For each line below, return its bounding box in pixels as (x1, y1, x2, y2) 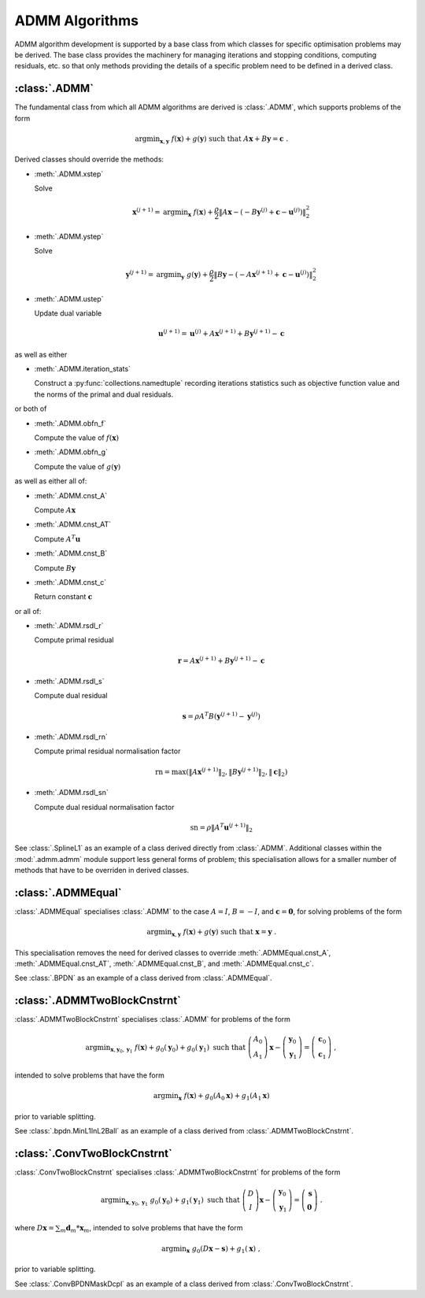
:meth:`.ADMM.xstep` (34, 169, 104, 179)
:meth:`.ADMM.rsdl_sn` (34, 788, 109, 797)
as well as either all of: (14, 476, 87, 486)
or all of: (14, 606, 42, 616)
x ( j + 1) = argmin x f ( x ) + (132, 206, 214, 218)
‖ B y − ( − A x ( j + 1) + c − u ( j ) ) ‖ (213, 268, 313, 279)
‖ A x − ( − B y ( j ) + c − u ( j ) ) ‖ (218, 206, 307, 216)
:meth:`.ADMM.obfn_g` (34, 447, 108, 457)
